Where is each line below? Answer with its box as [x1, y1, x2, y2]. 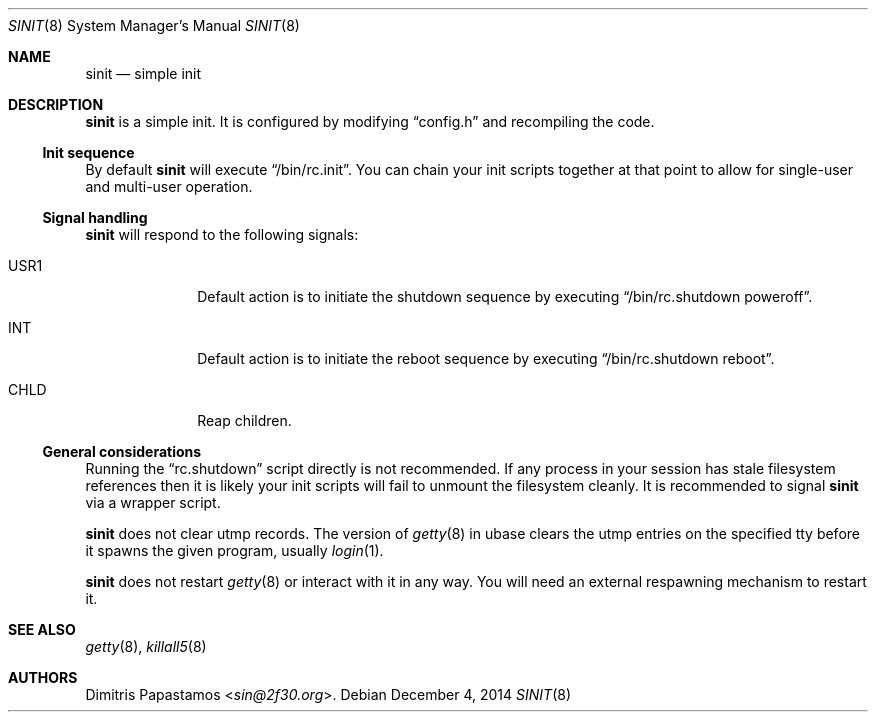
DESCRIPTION [8, 96, 104, 113]
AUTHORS [8, 669, 78, 686]
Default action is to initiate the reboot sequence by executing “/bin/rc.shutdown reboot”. [197, 350, 775, 367]
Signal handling [42, 209, 148, 226]
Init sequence [42, 144, 135, 161]
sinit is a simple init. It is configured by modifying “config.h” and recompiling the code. [85, 113, 655, 130]
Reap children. [197, 412, 292, 429]
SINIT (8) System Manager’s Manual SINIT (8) [8, 17, 300, 34]
